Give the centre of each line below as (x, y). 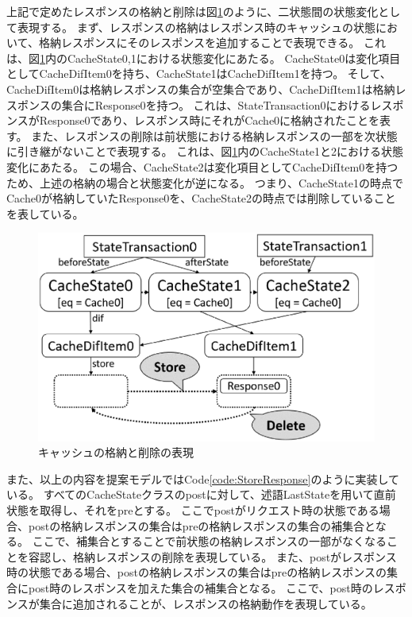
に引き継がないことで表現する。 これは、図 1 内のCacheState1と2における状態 (205, 151)
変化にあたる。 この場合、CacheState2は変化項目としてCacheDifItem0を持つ (202, 166)
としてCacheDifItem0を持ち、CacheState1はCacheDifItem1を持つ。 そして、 (199, 73)
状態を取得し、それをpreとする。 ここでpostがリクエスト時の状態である (193, 510)
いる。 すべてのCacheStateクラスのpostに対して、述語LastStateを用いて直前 (201, 494)
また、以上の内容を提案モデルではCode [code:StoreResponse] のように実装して (203, 478)
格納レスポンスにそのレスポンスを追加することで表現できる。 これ (212, 42)
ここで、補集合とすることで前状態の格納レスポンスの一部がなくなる (209, 541)
